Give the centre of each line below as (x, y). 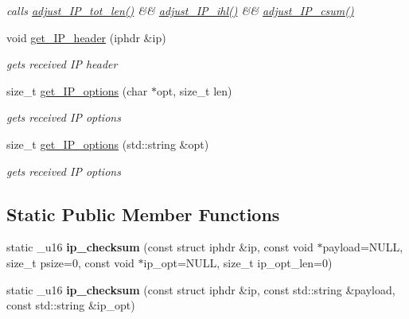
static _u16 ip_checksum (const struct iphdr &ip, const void (160, 247)
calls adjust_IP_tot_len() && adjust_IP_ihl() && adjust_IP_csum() (180, 10)
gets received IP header (62, 64)
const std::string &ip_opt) (71, 305)
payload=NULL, (363, 247)
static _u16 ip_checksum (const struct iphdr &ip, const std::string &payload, (201, 289)
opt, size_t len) (195, 90)
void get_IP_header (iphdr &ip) (86, 37)
